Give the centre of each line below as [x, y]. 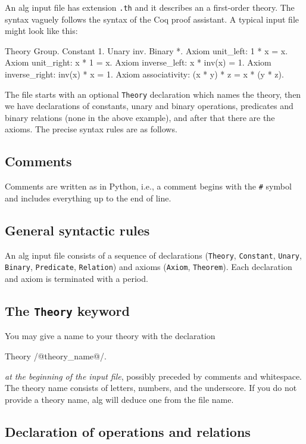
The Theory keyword [67, 311]
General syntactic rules [77, 230]
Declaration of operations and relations [128, 431]
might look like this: [41, 31]
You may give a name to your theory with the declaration [110, 336]
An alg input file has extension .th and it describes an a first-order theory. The [150, 7]
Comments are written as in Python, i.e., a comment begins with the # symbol [148, 186]
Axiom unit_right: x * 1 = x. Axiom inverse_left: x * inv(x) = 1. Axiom [138, 62]
